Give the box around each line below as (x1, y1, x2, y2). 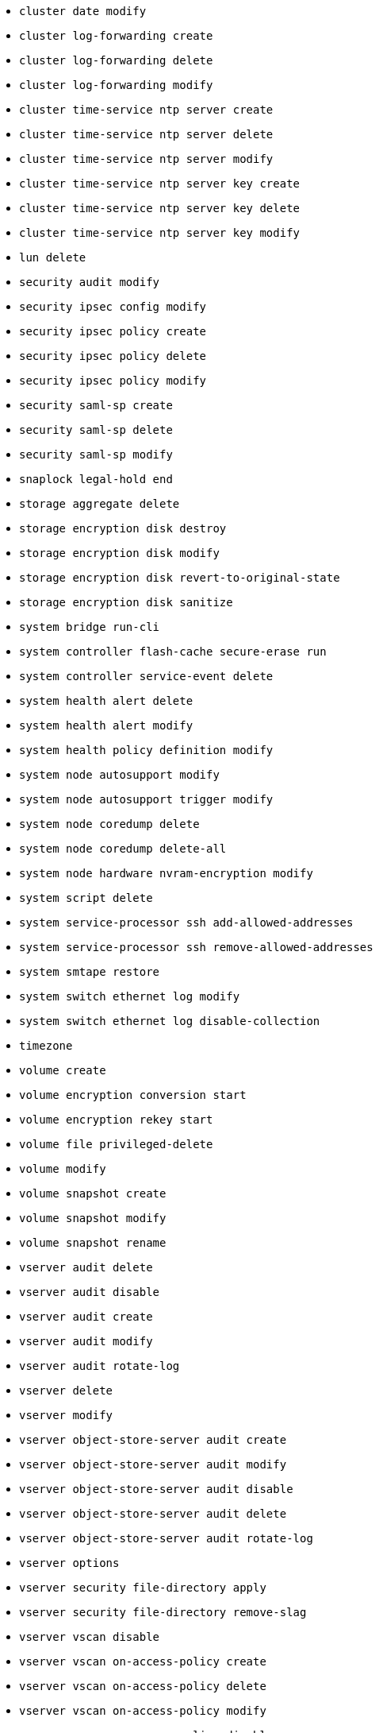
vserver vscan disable (19, 1630, 160, 1643)
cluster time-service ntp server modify (19, 153, 274, 165)
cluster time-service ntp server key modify (19, 226, 301, 239)
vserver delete (19, 1384, 113, 1397)
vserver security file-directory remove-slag (19, 1606, 307, 1619)
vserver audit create (19, 1310, 153, 1323)
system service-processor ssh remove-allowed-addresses (19, 941, 373, 954)
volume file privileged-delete (19, 1138, 213, 1151)
